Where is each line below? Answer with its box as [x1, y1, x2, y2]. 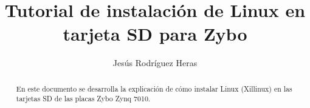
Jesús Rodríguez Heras [112, 56, 198, 69]
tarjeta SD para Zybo [63, 21, 247, 46]
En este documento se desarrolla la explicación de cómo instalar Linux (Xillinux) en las [16, 83, 292, 93]
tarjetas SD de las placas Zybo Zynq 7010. [16, 93, 151, 104]
